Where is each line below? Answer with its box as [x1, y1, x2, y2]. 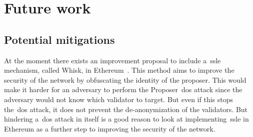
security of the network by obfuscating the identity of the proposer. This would [4, 74, 246, 85]
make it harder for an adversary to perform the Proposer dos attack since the [4, 84, 242, 95]
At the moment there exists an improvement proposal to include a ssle [4, 55, 221, 65]
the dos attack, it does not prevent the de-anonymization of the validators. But [4, 104, 248, 114]
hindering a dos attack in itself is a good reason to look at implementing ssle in [4, 114, 249, 124]
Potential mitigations [4, 31, 115, 47]
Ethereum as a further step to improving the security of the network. [4, 123, 215, 134]
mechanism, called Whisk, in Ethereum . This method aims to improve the [4, 65, 234, 75]
